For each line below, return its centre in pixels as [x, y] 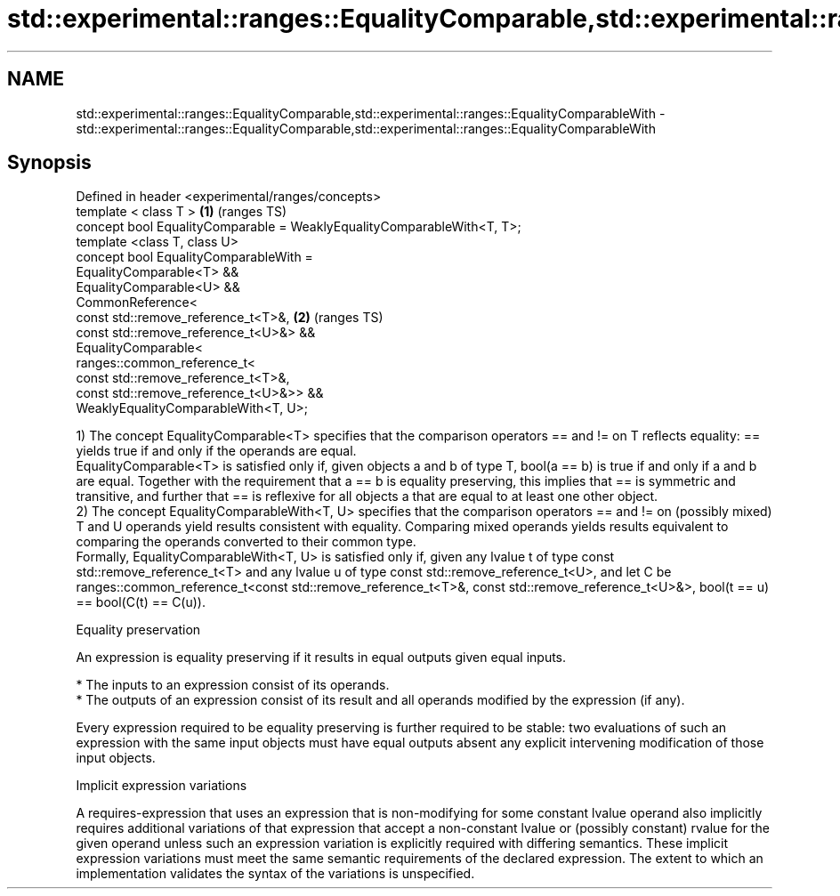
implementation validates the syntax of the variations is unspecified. [275, 874]
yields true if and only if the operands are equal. [216, 451]
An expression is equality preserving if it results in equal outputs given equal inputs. [321, 658]
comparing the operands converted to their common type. [246, 542]
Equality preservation [138, 630]
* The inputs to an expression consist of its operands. [233, 685]
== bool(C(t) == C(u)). [141, 602]
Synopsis [49, 163]
